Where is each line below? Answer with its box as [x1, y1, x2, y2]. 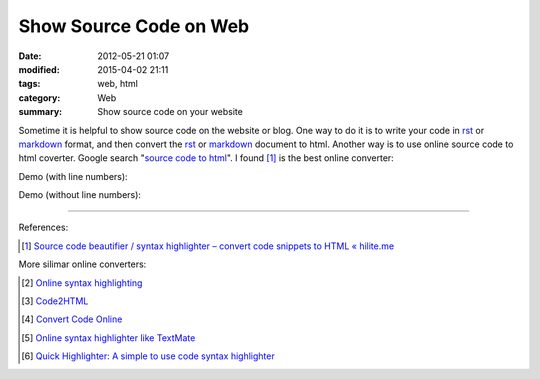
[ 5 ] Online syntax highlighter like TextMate [21, 331, 196, 344]
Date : [18, 50, 42, 62]
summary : [18, 106, 63, 118]
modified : [18, 63, 60, 75]
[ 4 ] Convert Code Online [21, 313, 123, 325]
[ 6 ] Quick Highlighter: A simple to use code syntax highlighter [21, 350, 275, 362]
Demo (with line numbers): [18, 170, 129, 182]
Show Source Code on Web [18, 15, 250, 37]
